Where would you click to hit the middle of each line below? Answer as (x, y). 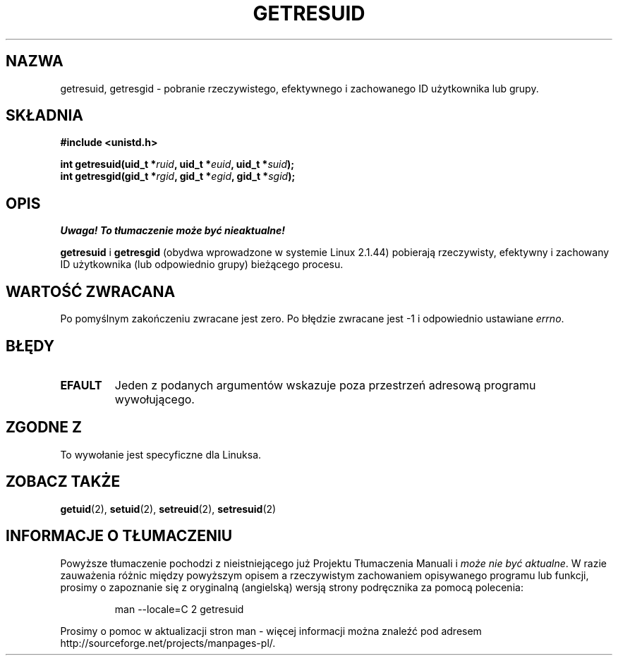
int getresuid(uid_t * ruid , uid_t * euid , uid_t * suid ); (177, 164)
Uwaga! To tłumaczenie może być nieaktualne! (173, 231)
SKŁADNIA (44, 116)
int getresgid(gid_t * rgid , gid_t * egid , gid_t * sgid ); (178, 176)
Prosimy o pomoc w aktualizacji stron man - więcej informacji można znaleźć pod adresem (271, 631)
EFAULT (81, 385)
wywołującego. (154, 399)
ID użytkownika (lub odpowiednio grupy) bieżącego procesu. (202, 265)
